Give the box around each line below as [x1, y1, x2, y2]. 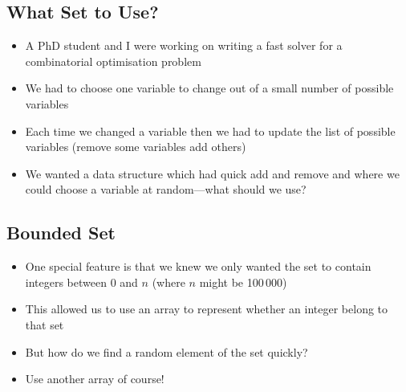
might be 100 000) [199, 273, 287, 290]
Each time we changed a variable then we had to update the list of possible [25, 122, 396, 139]
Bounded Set [6, 220, 116, 245]
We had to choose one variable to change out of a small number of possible [25, 80, 394, 96]
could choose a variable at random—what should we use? [25, 181, 307, 198]
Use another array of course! [25, 370, 164, 387]
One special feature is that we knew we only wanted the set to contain [25, 258, 371, 275]
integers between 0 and [25, 273, 138, 290]
